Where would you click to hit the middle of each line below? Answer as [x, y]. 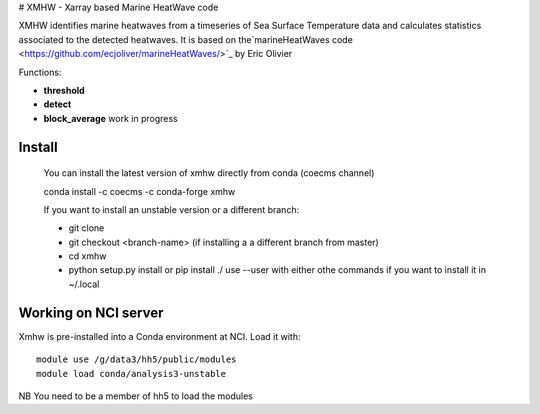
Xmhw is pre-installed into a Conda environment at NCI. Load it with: [159, 336]
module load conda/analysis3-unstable [131, 373]
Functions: [40, 72]
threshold [64, 90]
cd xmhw [87, 256]
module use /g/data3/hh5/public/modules [136, 359]
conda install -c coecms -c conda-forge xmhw [139, 191]
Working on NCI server [91, 312]
